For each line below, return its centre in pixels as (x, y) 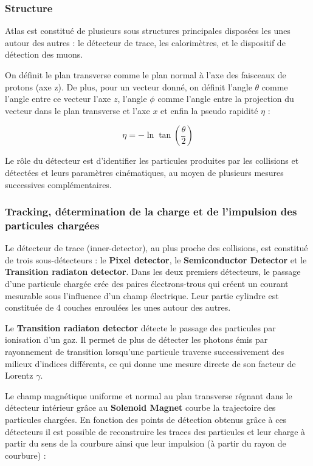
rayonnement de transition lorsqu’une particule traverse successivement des (145, 352)
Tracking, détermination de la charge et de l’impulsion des (151, 211)
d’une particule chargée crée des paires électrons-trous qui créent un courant (147, 284)
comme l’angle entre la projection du (226, 99)
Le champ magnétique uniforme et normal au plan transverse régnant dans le (149, 395)
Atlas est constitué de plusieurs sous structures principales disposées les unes (148, 31)
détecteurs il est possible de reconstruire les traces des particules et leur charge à (155, 431)
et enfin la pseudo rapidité (209, 110)
